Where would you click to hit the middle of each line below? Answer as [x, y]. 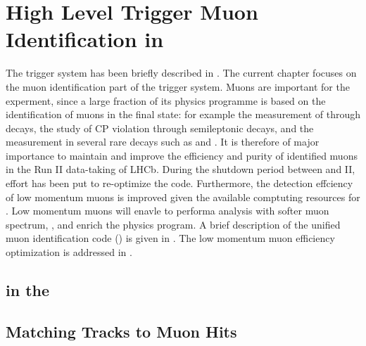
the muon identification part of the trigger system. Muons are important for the [178, 86]
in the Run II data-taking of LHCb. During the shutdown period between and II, [181, 169]
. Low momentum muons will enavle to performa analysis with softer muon [168, 211]
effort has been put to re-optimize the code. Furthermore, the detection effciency [179, 183]
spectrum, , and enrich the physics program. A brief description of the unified [173, 224]
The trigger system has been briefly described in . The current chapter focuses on [181, 73]
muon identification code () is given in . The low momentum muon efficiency [170, 238]
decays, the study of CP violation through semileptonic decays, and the [160, 128]
